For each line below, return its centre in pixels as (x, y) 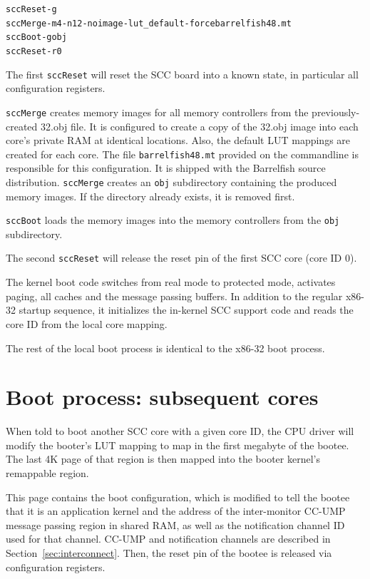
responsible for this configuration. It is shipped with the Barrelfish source (166, 168)
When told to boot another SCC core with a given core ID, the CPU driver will (180, 431)
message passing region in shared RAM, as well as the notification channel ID (175, 524)
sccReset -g (31, 9)
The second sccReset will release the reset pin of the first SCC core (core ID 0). (181, 258)
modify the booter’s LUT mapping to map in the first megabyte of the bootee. (178, 445)
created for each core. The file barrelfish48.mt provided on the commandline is (182, 154)
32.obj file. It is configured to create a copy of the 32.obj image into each (200, 126)
